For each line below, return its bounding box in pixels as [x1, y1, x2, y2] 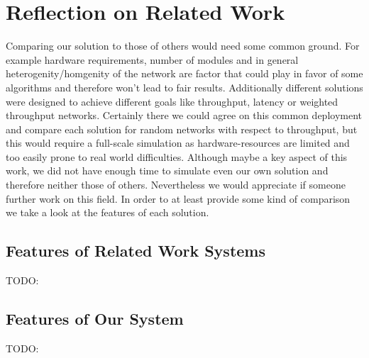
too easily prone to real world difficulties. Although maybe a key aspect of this [6, 149, 348, 164]
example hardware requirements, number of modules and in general [6, 52, 299, 67]
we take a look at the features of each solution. [6, 205, 209, 220]
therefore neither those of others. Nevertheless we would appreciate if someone [6, 177, 346, 192]
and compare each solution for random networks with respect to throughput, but [6, 121, 358, 136]
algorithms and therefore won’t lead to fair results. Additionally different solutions [6, 79, 363, 94]
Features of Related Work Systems [6, 240, 266, 262]
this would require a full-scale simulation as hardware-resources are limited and [6, 135, 350, 150]
